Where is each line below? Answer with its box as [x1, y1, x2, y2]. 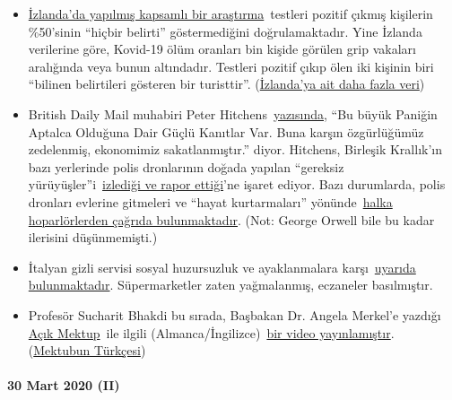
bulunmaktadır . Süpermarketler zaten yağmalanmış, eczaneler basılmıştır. [28, 275, 433, 294]
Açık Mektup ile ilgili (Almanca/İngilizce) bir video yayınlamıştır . [28, 323, 395, 342]
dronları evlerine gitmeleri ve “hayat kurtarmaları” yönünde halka [28, 192, 393, 211]
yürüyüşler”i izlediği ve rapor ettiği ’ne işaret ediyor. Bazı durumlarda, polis [28, 175, 446, 194]
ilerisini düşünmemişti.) [28, 228, 158, 247]
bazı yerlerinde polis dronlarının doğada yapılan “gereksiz [28, 157, 344, 176]
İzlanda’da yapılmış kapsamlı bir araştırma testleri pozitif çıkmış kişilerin [28, 4, 433, 22]
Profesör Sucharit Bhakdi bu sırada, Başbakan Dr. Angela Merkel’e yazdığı [28, 305, 441, 324]
